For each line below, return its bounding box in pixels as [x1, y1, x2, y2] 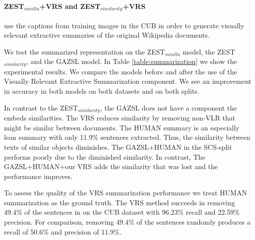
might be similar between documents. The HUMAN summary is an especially [4, 122, 240, 132]
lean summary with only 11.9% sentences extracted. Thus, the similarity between [4, 132, 251, 142]
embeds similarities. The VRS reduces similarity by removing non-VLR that [4, 113, 236, 123]
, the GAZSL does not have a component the [100, 102, 237, 113]
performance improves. [4, 171, 73, 181]
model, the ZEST [183, 46, 235, 57]
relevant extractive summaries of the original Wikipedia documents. [4, 30, 210, 40]
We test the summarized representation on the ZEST [4, 46, 165, 57]
